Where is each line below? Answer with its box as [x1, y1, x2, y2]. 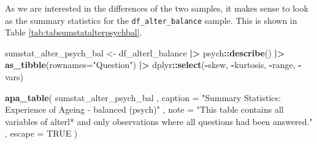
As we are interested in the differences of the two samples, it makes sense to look [5, 2, 308, 14]
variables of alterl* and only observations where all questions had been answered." [5, 115, 313, 127]
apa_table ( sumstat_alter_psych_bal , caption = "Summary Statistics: [5, 91, 281, 104]
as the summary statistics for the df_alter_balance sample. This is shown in [5, 13, 297, 26]
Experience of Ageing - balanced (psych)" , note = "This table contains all [5, 103, 284, 116]
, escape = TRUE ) [5, 127, 78, 140]
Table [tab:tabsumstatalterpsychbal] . [5, 26, 142, 39]
